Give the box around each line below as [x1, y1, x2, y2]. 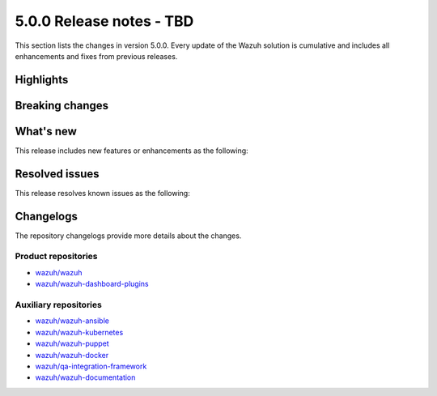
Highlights [15, 73, 69, 87]
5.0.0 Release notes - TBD [15, 12, 194, 30]
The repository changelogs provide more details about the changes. [15, 231, 242, 241]
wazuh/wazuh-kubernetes [35, 327, 124, 337]
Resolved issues [15, 167, 100, 181]
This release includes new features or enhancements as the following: [15, 146, 248, 155]
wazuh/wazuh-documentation [35, 373, 136, 382]
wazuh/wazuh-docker [35, 350, 109, 360]
